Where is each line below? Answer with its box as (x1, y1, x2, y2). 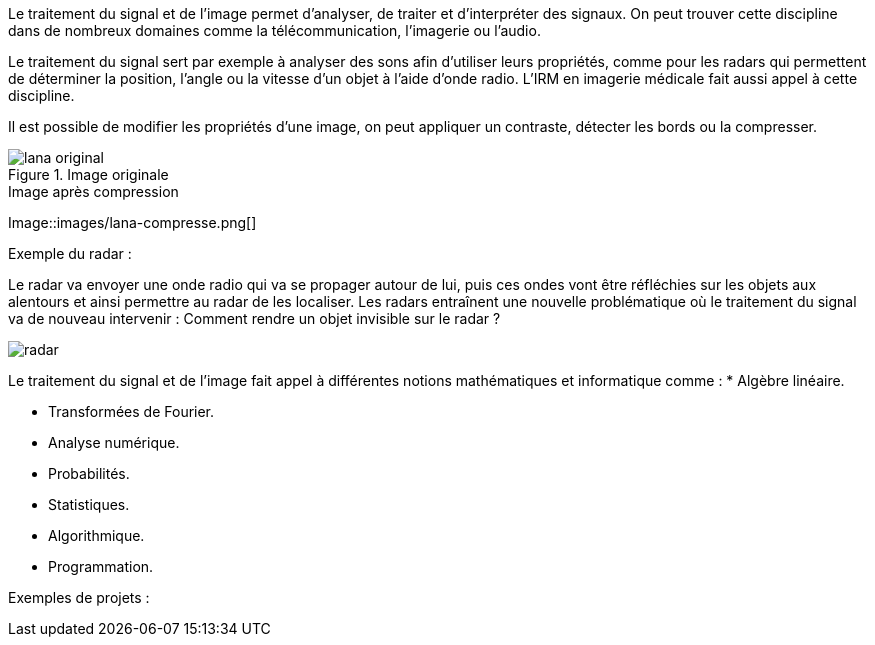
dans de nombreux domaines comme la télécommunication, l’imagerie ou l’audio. (8, 22, 541, 39)
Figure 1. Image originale (8, 166, 169, 183)
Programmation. (48, 558, 154, 575)
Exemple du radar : (8, 245, 132, 262)
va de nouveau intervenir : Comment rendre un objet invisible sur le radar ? (8, 310, 501, 327)
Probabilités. (48, 465, 130, 482)
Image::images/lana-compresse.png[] (8, 214, 257, 231)
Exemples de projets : (8, 589, 150, 606)
